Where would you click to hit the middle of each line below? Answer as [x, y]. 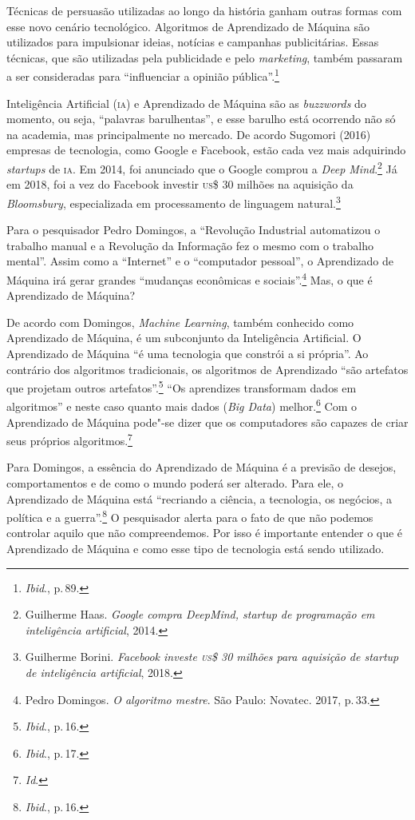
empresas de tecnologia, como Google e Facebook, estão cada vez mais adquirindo [206, 150]
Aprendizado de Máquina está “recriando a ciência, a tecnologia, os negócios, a [199, 498]
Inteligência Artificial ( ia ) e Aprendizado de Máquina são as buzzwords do [186, 103]
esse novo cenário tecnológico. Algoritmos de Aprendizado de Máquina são [188, 26]
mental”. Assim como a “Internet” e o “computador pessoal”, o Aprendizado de [200, 261]
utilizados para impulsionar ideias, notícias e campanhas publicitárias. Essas [193, 42]
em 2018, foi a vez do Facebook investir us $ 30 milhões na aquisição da [180, 184]
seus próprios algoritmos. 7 [69, 439]
